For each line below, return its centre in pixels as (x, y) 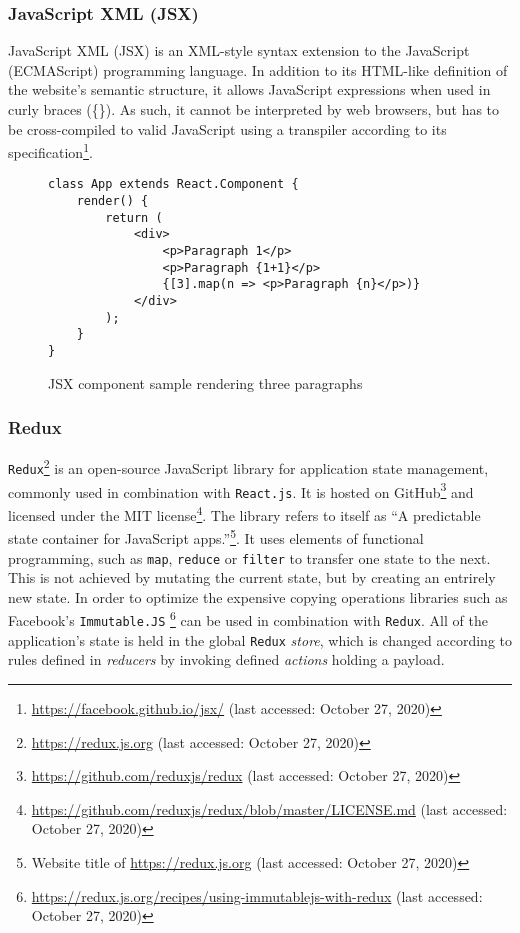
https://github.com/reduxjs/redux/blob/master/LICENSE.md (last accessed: (269, 808)
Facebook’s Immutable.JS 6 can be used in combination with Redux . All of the (248, 619)
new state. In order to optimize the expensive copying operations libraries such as (258, 596)
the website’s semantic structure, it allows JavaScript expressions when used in (249, 89)
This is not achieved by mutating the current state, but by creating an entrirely (252, 577)
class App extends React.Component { (173, 184)
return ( (134, 217)
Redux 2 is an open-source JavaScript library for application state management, (248, 467)
